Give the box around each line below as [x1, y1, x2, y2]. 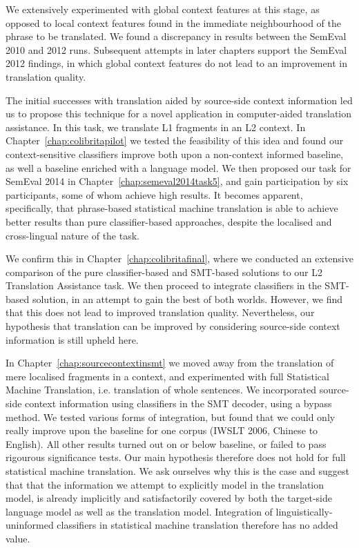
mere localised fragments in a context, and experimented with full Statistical [6, 369, 329, 383]
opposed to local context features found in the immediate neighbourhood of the [6, 15, 341, 30]
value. [6, 531, 30, 545]
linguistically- [275, 504, 333, 518]
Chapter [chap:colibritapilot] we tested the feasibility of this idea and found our [6, 133, 344, 148]
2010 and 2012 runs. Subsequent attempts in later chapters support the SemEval [6, 42, 347, 57]
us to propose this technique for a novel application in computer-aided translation [6, 106, 352, 121]
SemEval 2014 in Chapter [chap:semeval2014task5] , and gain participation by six [6, 174, 349, 188]
